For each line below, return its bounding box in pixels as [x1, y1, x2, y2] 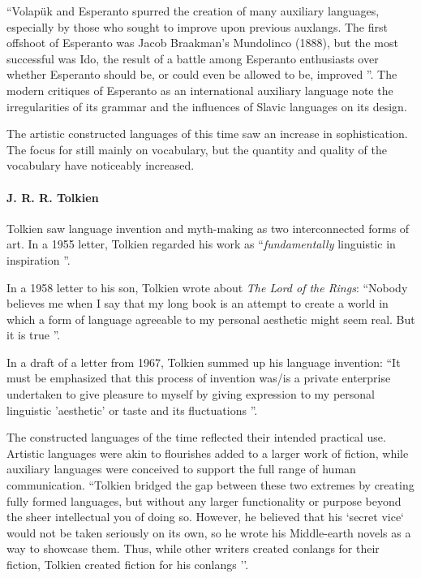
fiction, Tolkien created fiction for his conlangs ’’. [6, 556, 249, 573]
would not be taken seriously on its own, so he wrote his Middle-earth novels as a [6, 524, 411, 541]
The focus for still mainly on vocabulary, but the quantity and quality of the [6, 140, 387, 157]
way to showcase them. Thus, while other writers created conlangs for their [6, 540, 380, 557]
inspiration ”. [6, 251, 71, 268]
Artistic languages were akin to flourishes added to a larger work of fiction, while [6, 444, 409, 461]
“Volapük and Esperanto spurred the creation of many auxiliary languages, [6, 2, 380, 19]
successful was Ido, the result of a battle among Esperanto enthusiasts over [6, 50, 379, 67]
